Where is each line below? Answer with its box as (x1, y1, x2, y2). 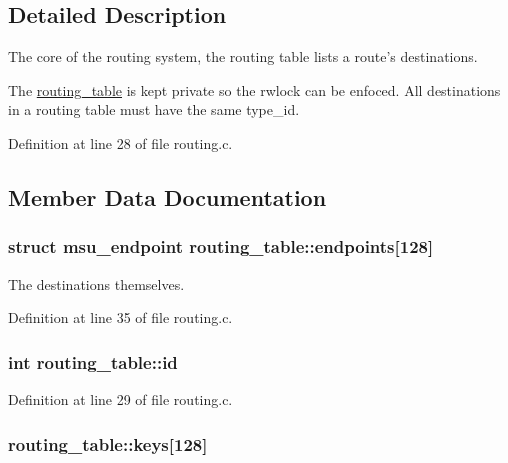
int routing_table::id (8, 349, 178, 374)
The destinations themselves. (8, 273, 185, 294)
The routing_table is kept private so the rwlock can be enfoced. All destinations (8, 79, 501, 100)
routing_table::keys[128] (8, 431, 208, 456)
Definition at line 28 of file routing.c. (8, 132, 233, 153)
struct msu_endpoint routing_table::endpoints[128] (8, 234, 434, 259)
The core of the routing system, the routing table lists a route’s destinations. (8, 46, 478, 67)
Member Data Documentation (8, 181, 327, 212)
